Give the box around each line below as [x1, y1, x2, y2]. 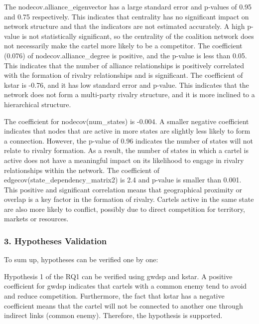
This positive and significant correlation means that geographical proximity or [4, 184, 243, 194]
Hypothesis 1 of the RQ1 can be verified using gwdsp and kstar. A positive [4, 271, 233, 281]
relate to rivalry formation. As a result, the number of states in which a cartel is [4, 145, 249, 156]
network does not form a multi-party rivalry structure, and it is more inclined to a [4, 89, 255, 100]
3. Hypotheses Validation [4, 234, 107, 247]
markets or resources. [4, 213, 69, 224]
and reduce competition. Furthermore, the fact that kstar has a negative [4, 291, 225, 301]
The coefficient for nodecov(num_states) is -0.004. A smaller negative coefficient [4, 116, 249, 126]
